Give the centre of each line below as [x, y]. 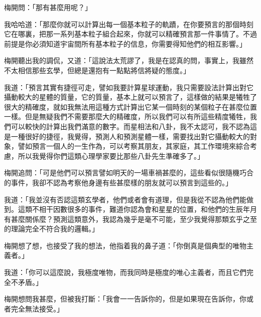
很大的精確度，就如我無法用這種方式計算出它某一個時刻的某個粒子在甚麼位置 [130, 106]
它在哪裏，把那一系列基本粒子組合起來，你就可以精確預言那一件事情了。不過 [130, 34]
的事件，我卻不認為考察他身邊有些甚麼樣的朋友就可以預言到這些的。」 [118, 182]
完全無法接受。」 [37, 308]
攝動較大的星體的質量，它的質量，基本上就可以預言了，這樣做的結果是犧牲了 [130, 97]
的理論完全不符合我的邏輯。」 [51, 229]
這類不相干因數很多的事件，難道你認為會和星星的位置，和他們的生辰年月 [137, 209]
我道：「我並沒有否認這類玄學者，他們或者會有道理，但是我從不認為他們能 [125, 199]
